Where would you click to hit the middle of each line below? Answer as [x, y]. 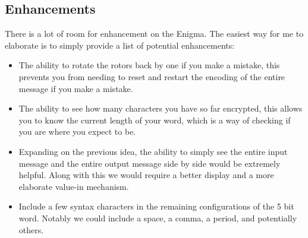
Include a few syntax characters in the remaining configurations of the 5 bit [156, 206]
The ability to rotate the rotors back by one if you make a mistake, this [149, 65]
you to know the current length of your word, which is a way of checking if [155, 120]
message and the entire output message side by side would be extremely [150, 163]
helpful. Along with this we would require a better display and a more [146, 175]
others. [31, 229]
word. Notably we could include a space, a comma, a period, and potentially [158, 218]
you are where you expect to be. [77, 131]
